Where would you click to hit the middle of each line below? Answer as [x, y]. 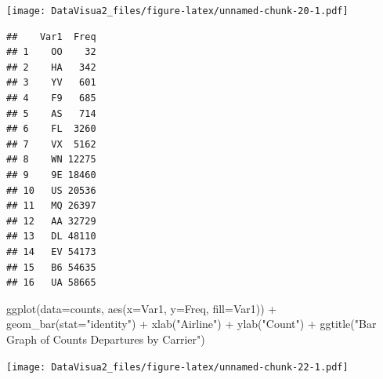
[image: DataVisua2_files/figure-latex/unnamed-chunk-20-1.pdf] [177, 11]
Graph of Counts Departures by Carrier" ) [106, 339]
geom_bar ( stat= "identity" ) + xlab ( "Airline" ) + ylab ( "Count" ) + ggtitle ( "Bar [191, 324]
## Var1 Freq [51, 36]
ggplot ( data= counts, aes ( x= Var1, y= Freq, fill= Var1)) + [142, 308]
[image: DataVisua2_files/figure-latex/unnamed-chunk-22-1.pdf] [177, 367]
